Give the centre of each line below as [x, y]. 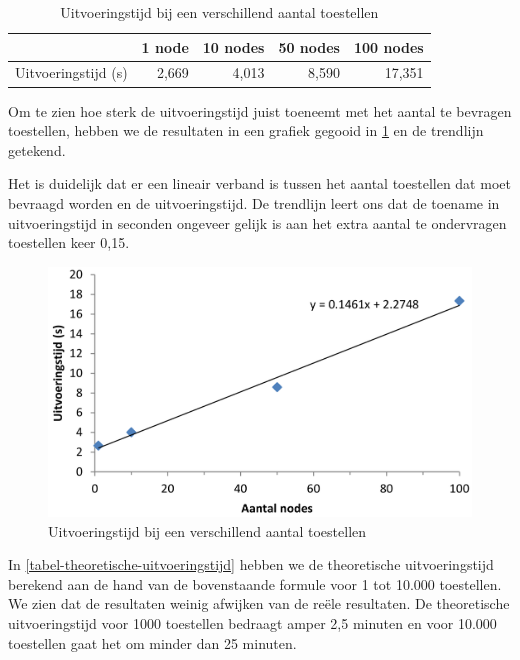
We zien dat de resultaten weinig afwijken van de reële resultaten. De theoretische [259, 603]
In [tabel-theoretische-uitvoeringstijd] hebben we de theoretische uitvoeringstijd [251, 564]
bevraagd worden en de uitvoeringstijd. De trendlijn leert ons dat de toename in [254, 202]
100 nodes [388, 46]
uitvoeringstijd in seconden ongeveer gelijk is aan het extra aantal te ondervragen [257, 222]
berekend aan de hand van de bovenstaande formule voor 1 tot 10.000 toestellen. [255, 583]
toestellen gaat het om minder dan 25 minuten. [152, 642]
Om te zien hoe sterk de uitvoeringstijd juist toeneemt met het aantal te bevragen [260, 110]
